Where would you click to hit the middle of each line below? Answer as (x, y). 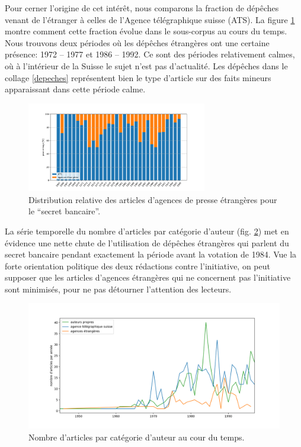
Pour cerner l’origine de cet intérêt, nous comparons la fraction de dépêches (142, 8)
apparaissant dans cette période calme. (75, 89)
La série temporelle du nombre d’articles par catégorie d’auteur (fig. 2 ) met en (147, 231)
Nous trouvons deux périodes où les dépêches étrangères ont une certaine (137, 42)
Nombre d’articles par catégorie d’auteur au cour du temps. (137, 437)
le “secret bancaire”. (65, 211)
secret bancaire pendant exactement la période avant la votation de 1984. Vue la (151, 254)
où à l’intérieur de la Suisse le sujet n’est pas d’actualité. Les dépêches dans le (146, 65)
